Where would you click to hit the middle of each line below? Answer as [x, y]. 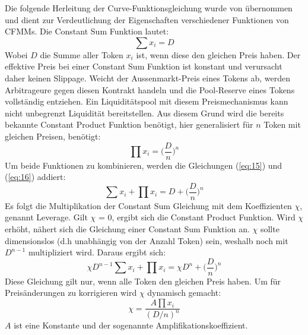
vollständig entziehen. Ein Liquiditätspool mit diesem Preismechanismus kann [147, 101]
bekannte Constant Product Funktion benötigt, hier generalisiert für [129, 124]
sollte [270, 229]
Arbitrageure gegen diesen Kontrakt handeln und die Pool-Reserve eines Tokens [150, 89]
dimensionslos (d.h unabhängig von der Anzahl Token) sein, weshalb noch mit [147, 240]
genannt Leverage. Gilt [46, 217]
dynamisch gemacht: [184, 293]
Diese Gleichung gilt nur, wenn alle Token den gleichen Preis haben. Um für [143, 281]
